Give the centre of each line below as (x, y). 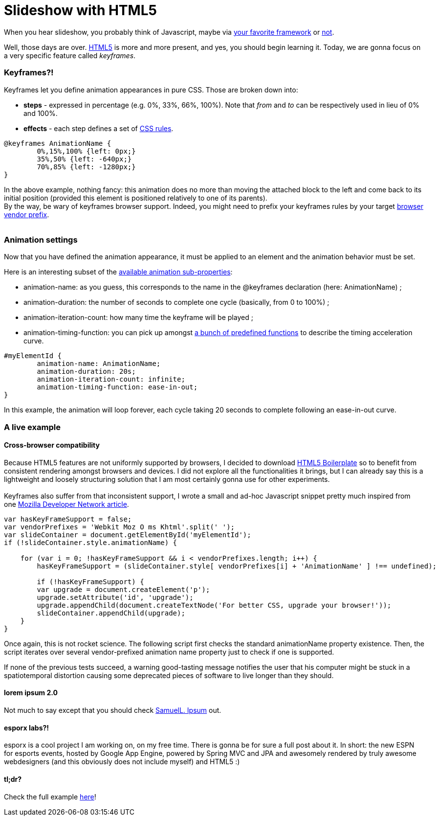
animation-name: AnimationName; (99, 364)
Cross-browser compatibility (52, 445)
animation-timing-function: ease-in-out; (117, 387)
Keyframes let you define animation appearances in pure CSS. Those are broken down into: (151, 90)
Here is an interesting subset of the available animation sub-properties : (118, 272)
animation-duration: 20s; (86, 372)
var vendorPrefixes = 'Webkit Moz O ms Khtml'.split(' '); (120, 527)
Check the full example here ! (50, 797)
